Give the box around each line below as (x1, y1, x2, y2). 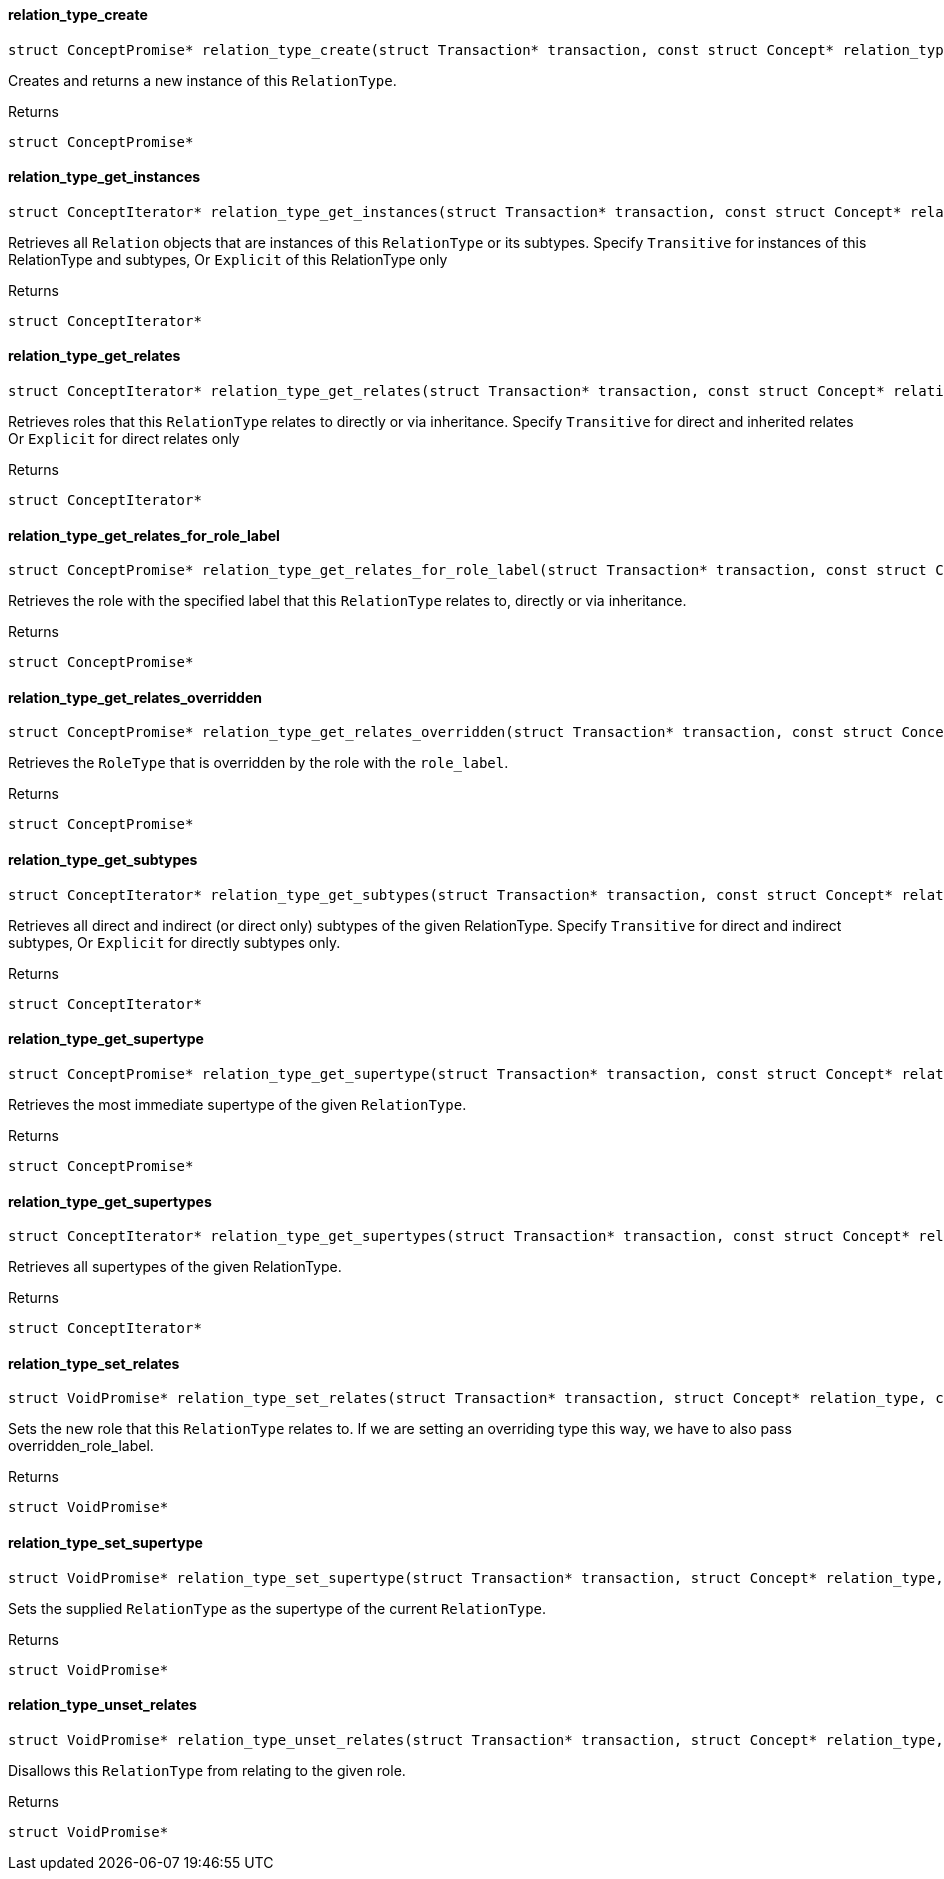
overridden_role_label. (8, 1437, 154, 1455)
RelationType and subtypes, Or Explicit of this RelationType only (8, 250, 448, 268)
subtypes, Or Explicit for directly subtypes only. (8, 933, 341, 951)
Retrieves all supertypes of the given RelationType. (8, 1258, 342, 1276)
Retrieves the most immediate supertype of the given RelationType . (8, 1095, 467, 1113)
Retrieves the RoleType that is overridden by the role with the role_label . (8, 754, 509, 772)
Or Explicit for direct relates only (8, 430, 240, 448)
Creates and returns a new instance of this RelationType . (8, 71, 397, 89)
